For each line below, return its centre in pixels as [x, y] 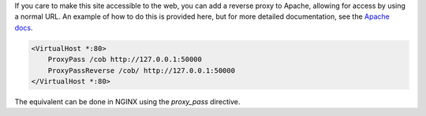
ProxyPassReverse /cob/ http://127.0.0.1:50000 [142, 70]
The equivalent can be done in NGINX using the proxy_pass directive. [127, 101]
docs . [24, 27]
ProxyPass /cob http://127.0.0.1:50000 [125, 60]
